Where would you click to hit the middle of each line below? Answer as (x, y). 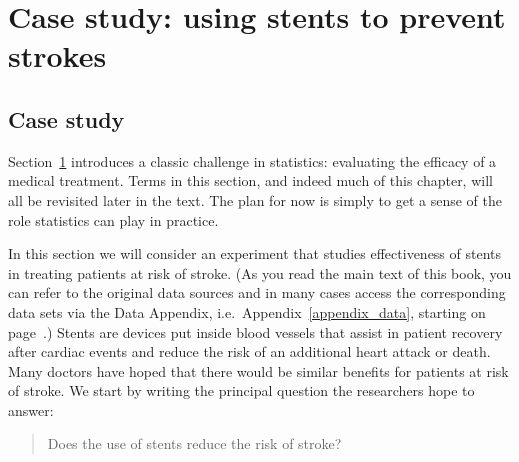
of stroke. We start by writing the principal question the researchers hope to (241, 390)
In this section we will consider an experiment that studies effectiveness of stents (255, 253)
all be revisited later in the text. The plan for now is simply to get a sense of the (255, 199)
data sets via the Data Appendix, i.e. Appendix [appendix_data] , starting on (247, 311)
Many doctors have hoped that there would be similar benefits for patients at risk (258, 370)
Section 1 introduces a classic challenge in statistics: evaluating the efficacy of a (252, 160)
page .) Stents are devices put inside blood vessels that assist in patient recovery (255, 331)
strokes (57, 55)
